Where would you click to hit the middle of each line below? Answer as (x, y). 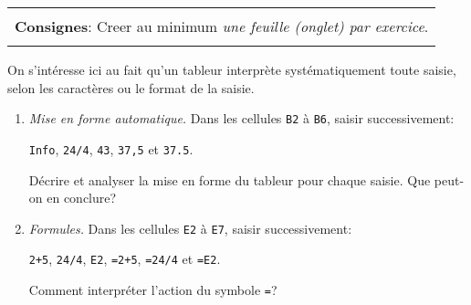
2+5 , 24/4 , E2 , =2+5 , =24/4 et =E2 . (125, 259)
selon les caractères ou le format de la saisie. (131, 87)
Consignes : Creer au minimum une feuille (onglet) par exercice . (222, 26)
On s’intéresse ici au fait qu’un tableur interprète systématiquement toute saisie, (232, 69)
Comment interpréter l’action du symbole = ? (153, 289)
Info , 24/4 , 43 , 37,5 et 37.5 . (111, 148)
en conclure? (82, 198)
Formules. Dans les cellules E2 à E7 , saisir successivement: (190, 228)
